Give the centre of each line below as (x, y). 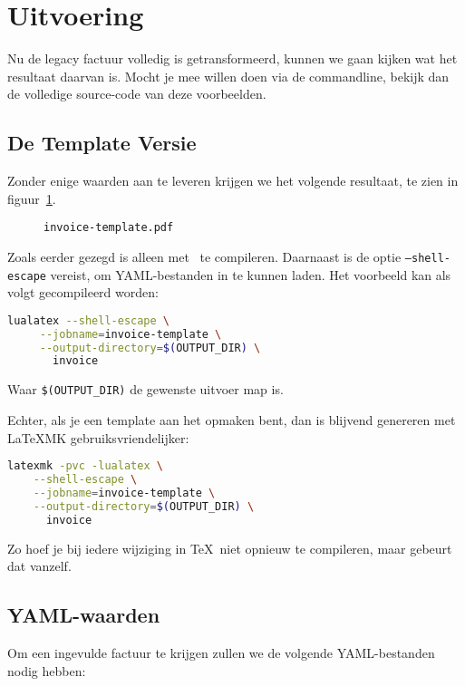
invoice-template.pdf (109, 228)
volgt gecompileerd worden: (83, 292)
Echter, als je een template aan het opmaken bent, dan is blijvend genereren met (232, 420)
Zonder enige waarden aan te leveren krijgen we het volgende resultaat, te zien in (233, 181)
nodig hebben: (47, 670)
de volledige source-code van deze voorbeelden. (137, 94)
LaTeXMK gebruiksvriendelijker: (98, 437)
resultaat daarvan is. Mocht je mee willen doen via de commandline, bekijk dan (228, 76)
